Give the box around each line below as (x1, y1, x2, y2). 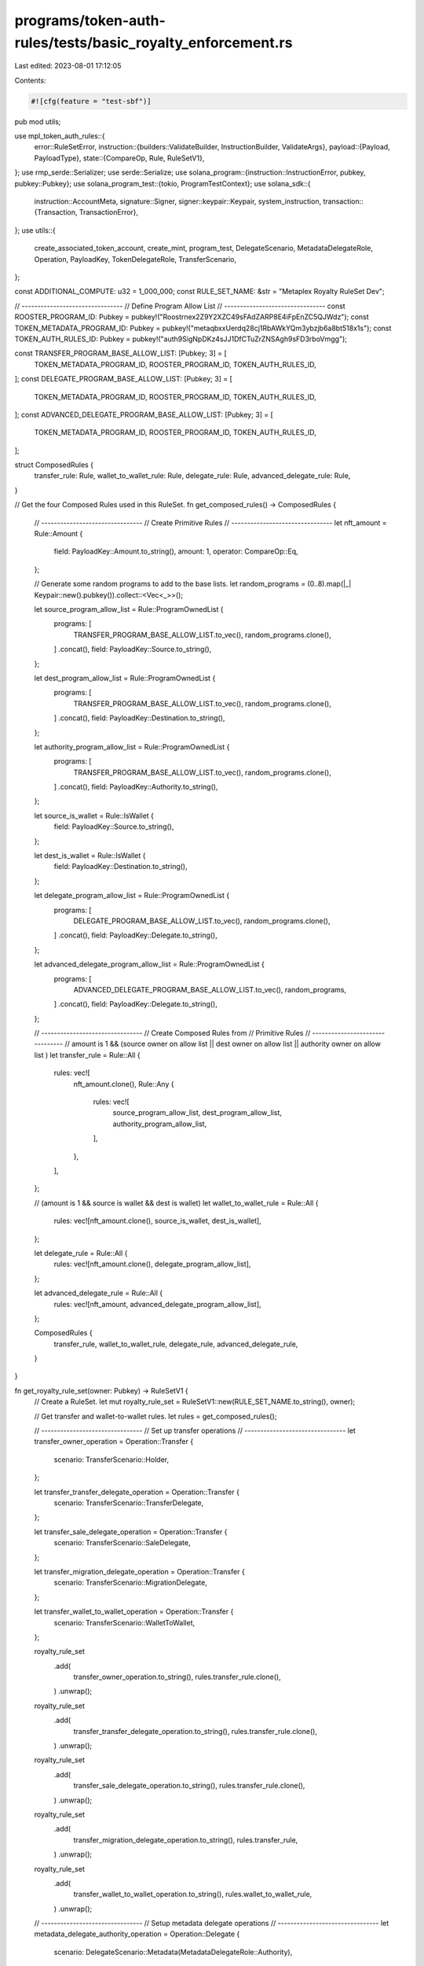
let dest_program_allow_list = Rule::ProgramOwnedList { (34, 673, 216, 683)
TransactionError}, (79, 208, 139, 217)
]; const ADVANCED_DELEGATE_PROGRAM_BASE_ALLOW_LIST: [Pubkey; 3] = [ (14, 410, 274, 419)
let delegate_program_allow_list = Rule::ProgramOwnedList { (34, 891, 230, 900)
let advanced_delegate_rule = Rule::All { (34, 1288, 163, 1298)
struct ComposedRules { (14, 460, 94, 469)
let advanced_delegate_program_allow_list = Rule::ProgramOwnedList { (34, 959, 265, 969)
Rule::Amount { (34, 529, 83, 539)
